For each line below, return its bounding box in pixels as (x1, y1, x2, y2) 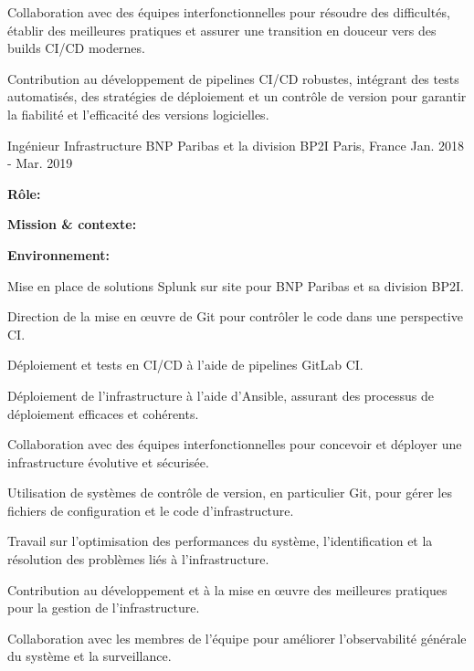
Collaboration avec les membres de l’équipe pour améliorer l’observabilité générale (7, 628, 467, 647)
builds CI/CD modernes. (7, 38, 145, 58)
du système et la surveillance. (7, 646, 172, 666)
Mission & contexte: (7, 215, 137, 234)
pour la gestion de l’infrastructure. (7, 598, 200, 617)
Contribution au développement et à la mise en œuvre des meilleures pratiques (7, 580, 448, 599)
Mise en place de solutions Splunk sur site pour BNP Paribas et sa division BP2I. (7, 276, 464, 295)
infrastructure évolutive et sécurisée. (7, 452, 209, 471)
